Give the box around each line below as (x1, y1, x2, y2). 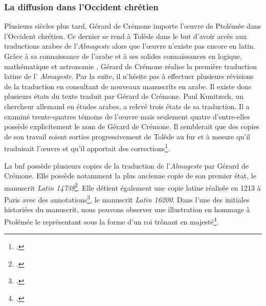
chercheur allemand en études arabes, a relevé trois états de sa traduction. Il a (4, 100, 250, 111)
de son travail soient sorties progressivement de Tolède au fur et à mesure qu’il (4, 131, 250, 141)
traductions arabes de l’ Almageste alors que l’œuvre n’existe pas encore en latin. (4, 40, 255, 51)
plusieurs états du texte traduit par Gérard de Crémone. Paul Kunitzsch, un (4, 91, 243, 101)
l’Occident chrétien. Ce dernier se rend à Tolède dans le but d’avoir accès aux (4, 30, 247, 41)
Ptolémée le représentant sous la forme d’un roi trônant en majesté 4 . (4, 214, 219, 227)
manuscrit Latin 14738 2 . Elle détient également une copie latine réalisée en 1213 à (4, 180, 261, 193)
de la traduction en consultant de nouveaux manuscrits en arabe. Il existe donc (4, 80, 252, 91)
